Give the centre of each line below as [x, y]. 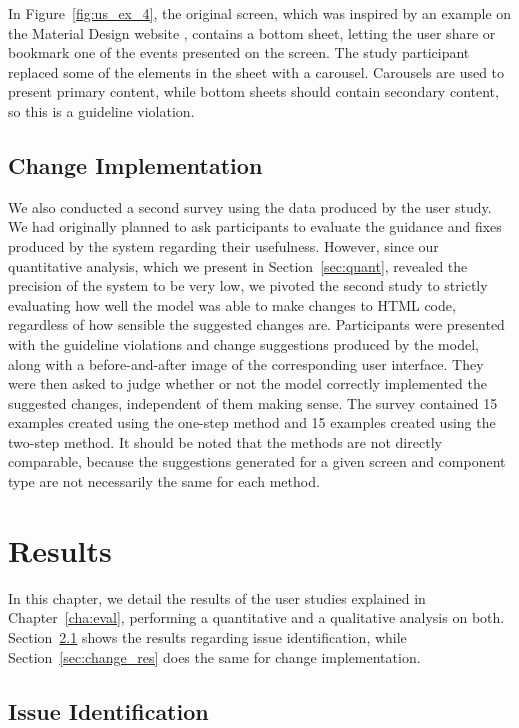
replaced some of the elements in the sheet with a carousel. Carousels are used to [256, 71]
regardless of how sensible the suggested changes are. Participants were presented [256, 324]
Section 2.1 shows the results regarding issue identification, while [207, 636]
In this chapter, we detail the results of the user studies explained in [217, 597]
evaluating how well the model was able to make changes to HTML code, [232, 304]
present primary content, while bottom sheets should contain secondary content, [253, 91]
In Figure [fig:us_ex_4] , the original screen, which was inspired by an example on [260, 13]
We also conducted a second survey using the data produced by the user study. [250, 206]
